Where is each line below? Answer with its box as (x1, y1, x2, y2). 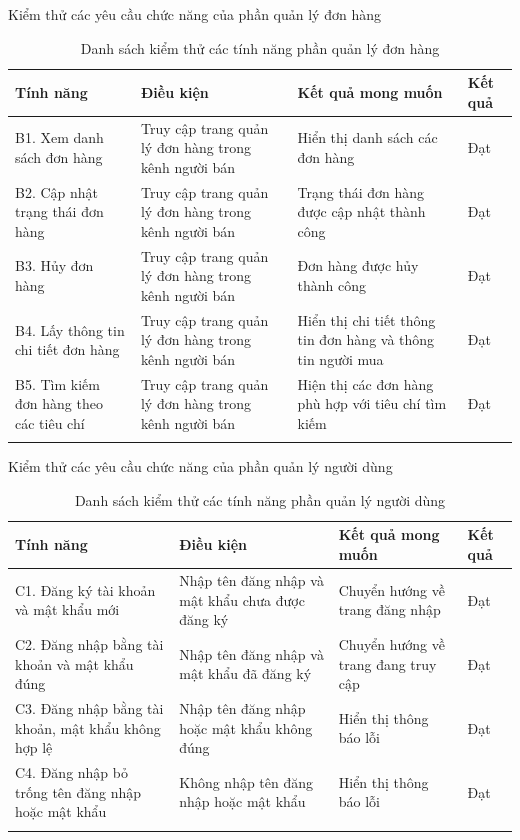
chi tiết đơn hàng (15, 339, 120, 360)
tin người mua (297, 348, 384, 369)
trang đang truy (338, 653, 437, 674)
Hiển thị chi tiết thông (297, 309, 436, 330)
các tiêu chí (15, 412, 85, 433)
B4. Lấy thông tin (15, 319, 125, 340)
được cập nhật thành (297, 201, 426, 222)
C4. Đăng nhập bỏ (15, 762, 128, 782)
